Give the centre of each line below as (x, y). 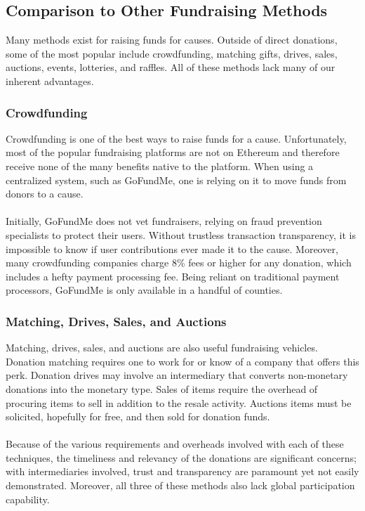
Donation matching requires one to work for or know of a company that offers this (182, 361)
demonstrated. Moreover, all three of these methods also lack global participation (180, 485)
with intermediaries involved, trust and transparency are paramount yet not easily (182, 471)
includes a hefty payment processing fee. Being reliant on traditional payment (173, 276)
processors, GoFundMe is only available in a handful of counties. (144, 290)
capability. (28, 499)
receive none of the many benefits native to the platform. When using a (160, 166)
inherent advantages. (50, 80)
